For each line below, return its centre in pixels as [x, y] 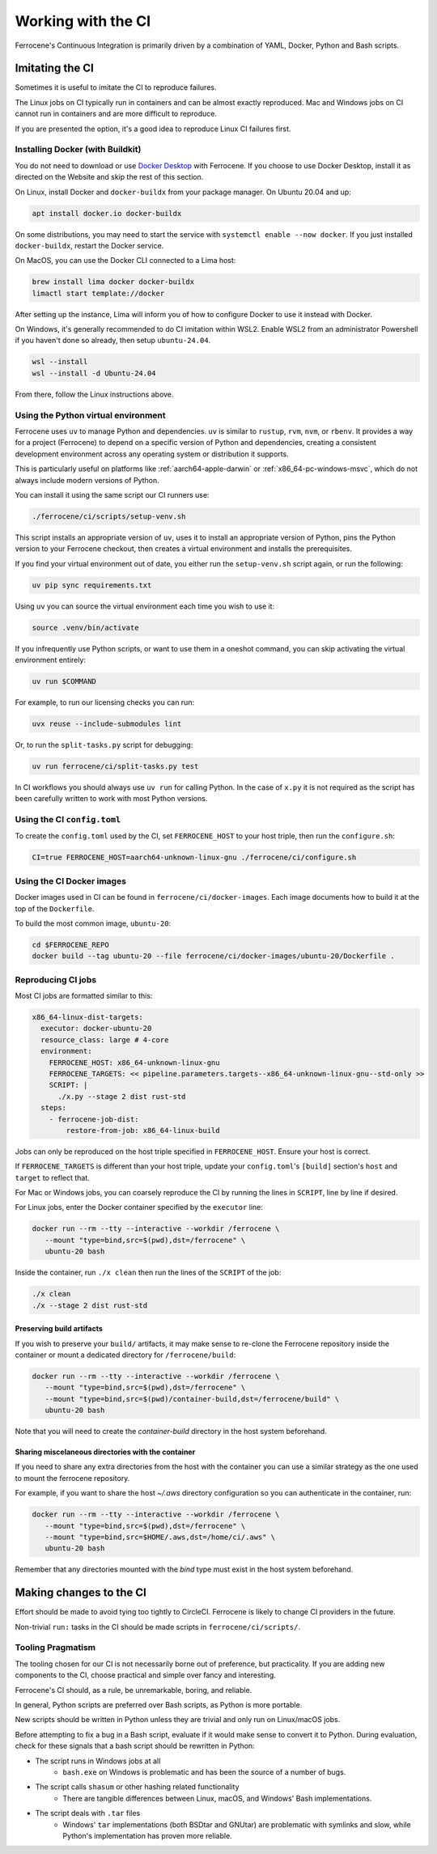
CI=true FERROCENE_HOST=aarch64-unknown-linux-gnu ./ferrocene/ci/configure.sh [194, 857]
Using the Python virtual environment [90, 415]
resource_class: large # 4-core [105, 1039]
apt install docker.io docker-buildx [107, 213]
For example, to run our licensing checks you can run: [104, 702]
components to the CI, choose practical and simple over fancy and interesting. [146, 1675]
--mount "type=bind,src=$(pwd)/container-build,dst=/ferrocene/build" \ [192, 1399]
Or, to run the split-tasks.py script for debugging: [104, 745]
